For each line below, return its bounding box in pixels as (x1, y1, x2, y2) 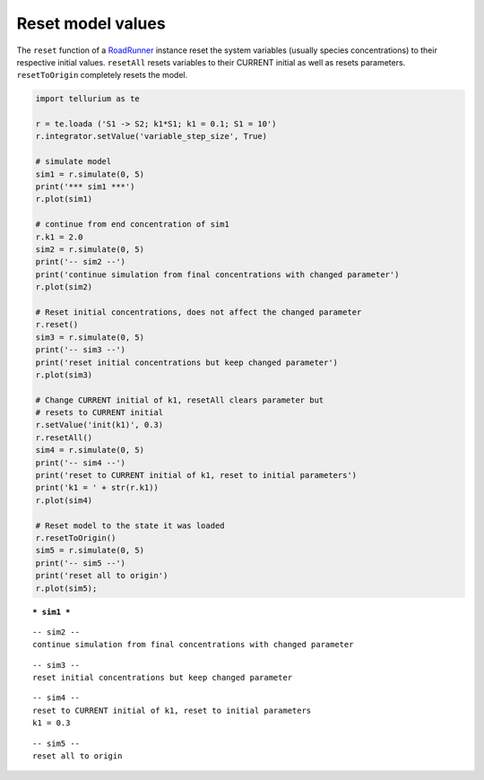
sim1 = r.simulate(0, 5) (35, 169, 145, 179)
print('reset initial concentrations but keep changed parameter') (35, 357, 339, 368)
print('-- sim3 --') (35, 345, 125, 355)
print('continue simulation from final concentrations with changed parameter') (35, 269, 400, 280)
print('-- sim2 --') (35, 256, 125, 267)
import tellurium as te (35, 94, 141, 104)
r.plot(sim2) (35, 282, 93, 292)
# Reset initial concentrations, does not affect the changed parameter (35, 307, 362, 317)
